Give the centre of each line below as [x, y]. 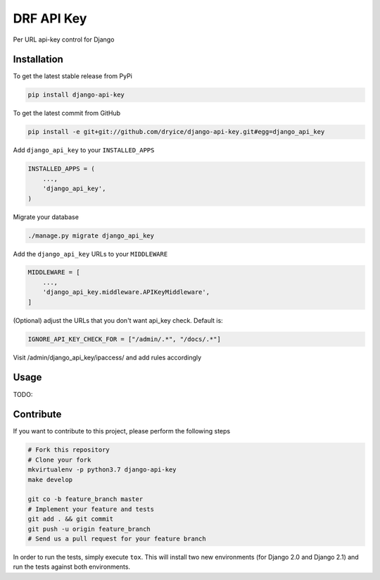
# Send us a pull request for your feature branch [117, 538]
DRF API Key [50, 18]
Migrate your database [46, 217]
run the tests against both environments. [71, 567]
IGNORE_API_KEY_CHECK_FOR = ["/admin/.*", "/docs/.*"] [124, 339]
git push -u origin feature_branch [89, 529]
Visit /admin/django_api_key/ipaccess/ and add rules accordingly [107, 357]
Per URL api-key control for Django [64, 39]
